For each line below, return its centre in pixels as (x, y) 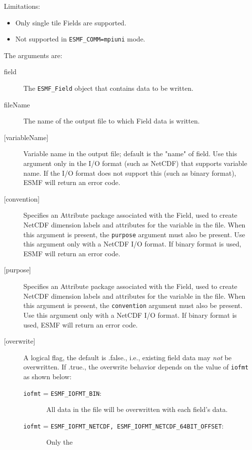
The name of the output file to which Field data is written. (112, 121)
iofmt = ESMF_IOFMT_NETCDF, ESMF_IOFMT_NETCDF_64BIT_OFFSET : (124, 425)
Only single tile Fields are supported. (71, 22)
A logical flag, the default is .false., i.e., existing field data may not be (128, 357)
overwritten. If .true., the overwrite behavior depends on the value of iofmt (136, 367)
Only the (59, 442)
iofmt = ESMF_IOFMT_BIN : (63, 393)
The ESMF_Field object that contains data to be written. (108, 88)
